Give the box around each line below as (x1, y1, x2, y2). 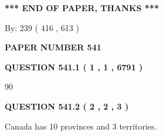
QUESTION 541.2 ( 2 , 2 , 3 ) (5, 100, 129, 112)
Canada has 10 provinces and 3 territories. (5, 120, 157, 132)
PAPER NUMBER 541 (5, 41, 101, 53)
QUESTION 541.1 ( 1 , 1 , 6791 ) (5, 60, 143, 73)
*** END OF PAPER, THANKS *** (5, 2, 159, 13)
